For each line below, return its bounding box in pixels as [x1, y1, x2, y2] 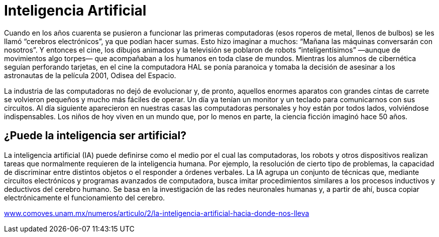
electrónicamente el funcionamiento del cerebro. [4, 193, 165, 202]
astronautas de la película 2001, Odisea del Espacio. [4, 71, 176, 80]
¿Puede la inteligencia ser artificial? [4, 129, 186, 142]
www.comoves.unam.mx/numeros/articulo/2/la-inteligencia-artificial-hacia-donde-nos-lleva [4, 208, 309, 217]
